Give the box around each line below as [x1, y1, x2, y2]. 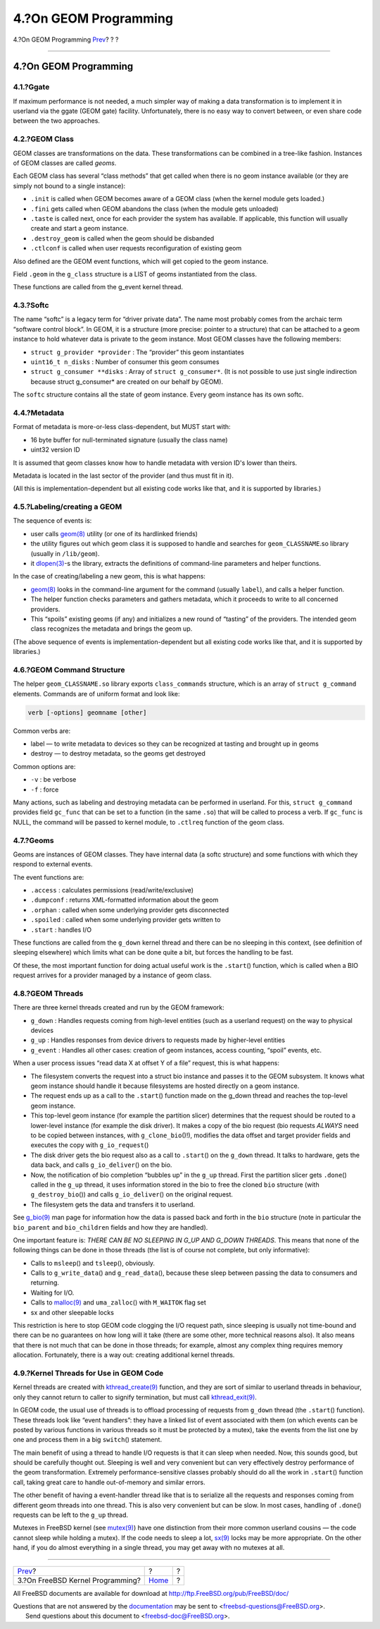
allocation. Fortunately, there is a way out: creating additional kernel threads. [13, 1351, 235, 1359]
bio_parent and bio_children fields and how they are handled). [13, 1223, 208, 1231]
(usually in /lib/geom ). [30, 549, 100, 557]
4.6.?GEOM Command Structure [13, 665, 125, 674]
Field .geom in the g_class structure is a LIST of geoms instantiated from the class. [13, 270, 257, 278]
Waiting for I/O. [30, 1288, 75, 1297]
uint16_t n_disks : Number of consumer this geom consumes [30, 358, 220, 366]
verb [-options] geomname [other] [27, 708, 147, 716]
